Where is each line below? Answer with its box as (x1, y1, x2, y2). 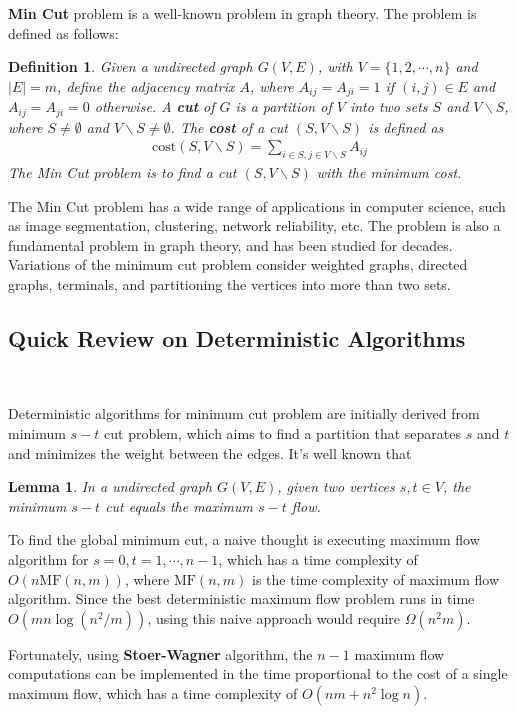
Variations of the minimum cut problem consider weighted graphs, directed (8, 254, 468, 275)
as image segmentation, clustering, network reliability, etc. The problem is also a (8, 215, 501, 236)
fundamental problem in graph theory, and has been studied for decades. (8, 234, 453, 255)
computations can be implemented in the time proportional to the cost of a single (8, 663, 508, 684)
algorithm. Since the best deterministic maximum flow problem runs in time (8, 588, 475, 609)
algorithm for (8, 549, 89, 570)
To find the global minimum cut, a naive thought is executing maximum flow (8, 529, 480, 550)
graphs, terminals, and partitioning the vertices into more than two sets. (8, 274, 451, 295)
